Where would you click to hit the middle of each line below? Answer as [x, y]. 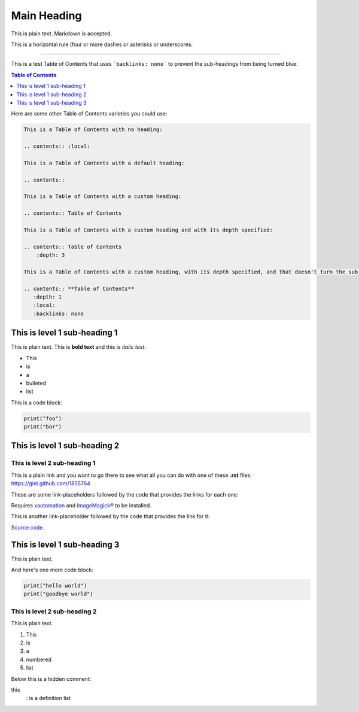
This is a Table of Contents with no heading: [93, 130]
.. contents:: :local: [57, 146]
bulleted [36, 383]
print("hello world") [55, 586]
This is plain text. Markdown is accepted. [62, 34]
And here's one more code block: [52, 570]
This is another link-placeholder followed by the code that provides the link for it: [110, 516]
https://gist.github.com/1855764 [51, 483]
